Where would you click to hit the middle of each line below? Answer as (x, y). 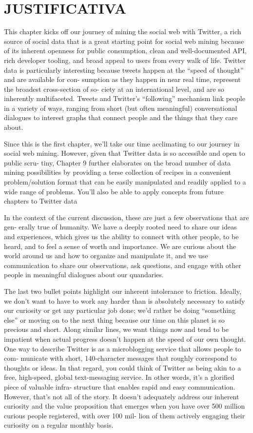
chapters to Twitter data (41, 201)
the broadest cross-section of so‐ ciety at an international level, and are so (114, 89)
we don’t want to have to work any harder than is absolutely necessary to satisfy (125, 300)
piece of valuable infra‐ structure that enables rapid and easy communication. (120, 386)
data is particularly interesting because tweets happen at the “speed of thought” (124, 70)
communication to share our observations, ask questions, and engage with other (123, 265)
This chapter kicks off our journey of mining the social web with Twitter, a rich (123, 31)
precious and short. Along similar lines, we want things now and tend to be (116, 329)
